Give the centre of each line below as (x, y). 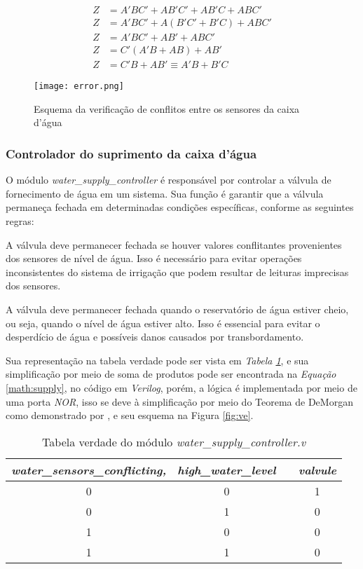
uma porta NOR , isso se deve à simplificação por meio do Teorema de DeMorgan (179, 401)
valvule (317, 469)
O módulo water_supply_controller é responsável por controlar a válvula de (169, 180)
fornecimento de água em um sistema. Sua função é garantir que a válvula (165, 193)
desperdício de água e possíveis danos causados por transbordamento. (155, 337)
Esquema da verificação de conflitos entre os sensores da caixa (167, 108)
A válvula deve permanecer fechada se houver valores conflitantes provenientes (174, 244)
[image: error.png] (79, 87)
